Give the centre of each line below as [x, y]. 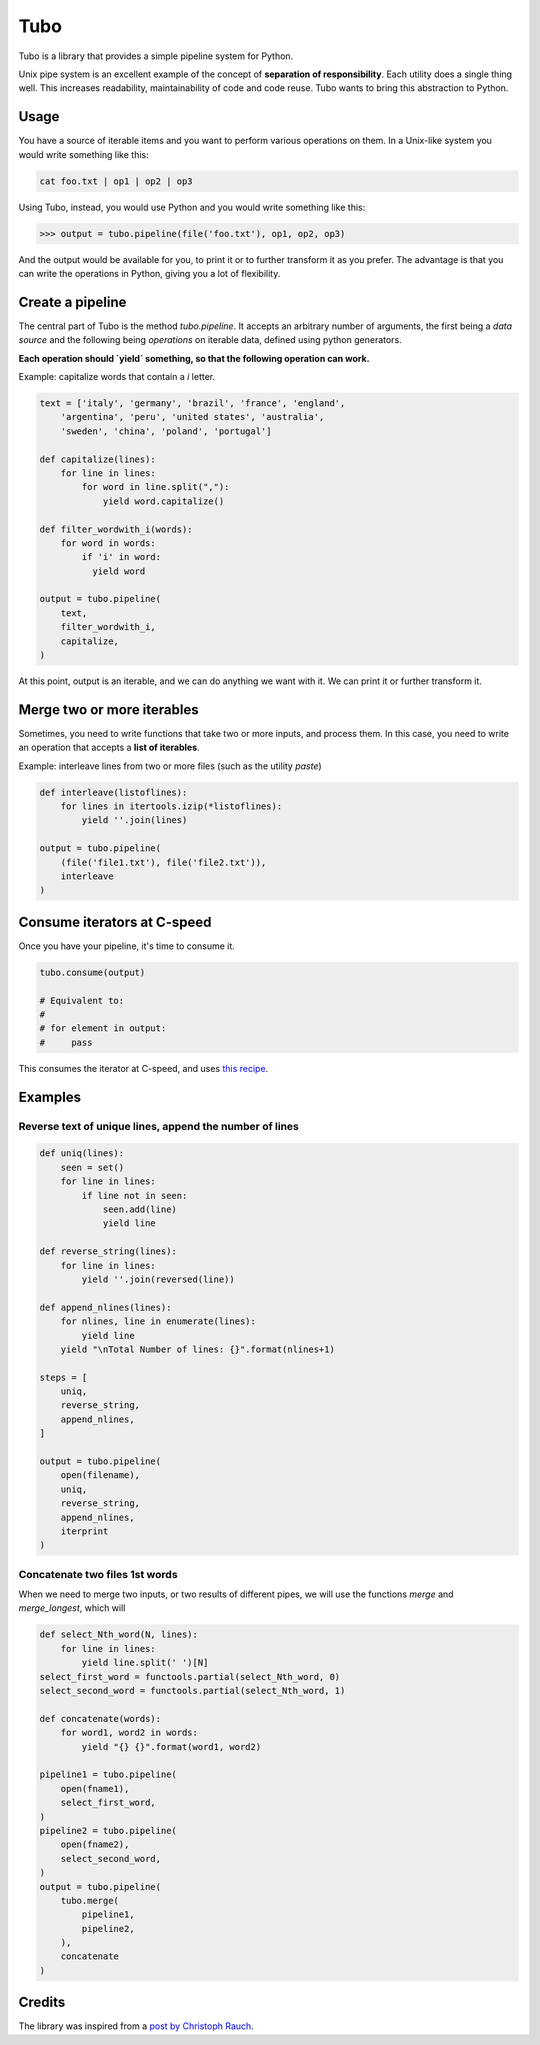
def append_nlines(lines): [105, 1307]
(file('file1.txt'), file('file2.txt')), [163, 862]
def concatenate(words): [100, 1718]
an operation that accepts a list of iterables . [109, 747]
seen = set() [92, 1167]
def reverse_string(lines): [108, 1251]
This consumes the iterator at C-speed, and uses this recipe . [143, 1068]
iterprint [84, 1531]
